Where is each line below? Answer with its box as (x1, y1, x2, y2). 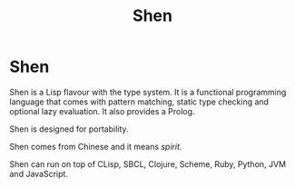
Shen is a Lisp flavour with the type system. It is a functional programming (9, 86, 287, 97)
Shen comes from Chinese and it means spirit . (9, 141, 182, 152)
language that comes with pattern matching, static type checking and (9, 96, 270, 107)
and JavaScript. (9, 168, 68, 179)
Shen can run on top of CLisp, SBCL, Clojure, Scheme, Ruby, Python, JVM (9, 158, 287, 169)
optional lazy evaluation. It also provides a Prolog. (9, 105, 195, 116)
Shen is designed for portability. (9, 124, 129, 134)
